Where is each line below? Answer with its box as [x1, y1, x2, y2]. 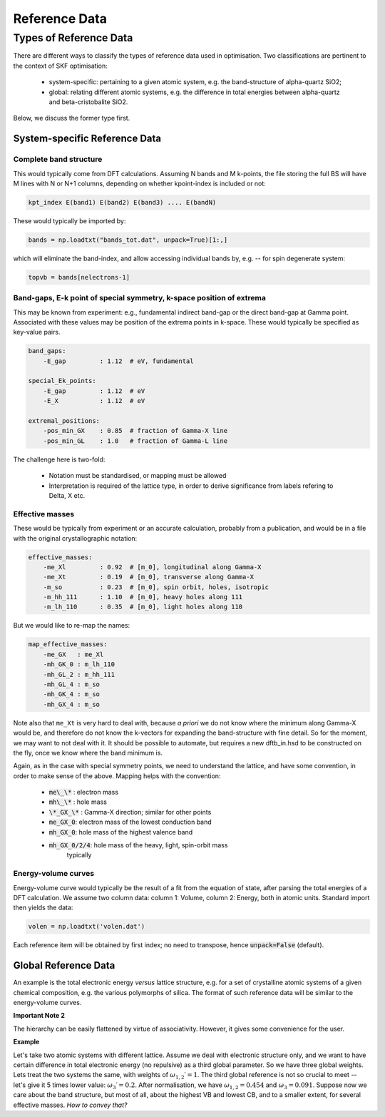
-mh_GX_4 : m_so [43, 700, 100, 708]
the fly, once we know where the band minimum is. [13, 748, 163, 757]
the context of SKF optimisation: [13, 61, 108, 70]
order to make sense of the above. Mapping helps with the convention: [13, 771, 221, 780]
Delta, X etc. [48, 491, 86, 499]
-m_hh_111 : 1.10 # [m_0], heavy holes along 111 [43, 593, 243, 601]
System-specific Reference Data [13, 133, 162, 145]
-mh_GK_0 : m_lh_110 [43, 660, 115, 668]
